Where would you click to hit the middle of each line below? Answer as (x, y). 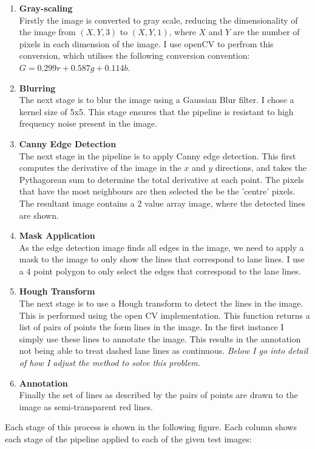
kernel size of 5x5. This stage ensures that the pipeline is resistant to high (156, 111)
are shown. (39, 215)
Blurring (37, 88)
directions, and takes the (261, 168)
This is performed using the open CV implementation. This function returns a (164, 315)
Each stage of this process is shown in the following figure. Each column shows (151, 427)
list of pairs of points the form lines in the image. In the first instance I (151, 327)
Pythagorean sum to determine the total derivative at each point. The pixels (161, 179)
